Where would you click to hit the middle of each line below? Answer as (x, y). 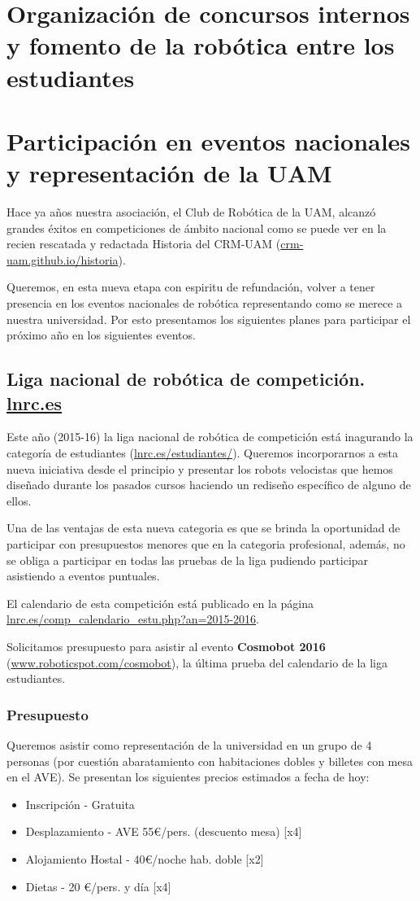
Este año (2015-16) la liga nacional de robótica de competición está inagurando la (210, 437)
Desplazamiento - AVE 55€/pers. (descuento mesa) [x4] (164, 831)
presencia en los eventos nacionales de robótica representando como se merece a (205, 303)
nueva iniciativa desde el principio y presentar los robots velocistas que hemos (200, 468)
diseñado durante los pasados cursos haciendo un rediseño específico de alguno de (209, 485)
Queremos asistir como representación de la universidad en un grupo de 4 (189, 744)
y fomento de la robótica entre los (201, 45)
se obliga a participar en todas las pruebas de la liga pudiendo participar (188, 560)
